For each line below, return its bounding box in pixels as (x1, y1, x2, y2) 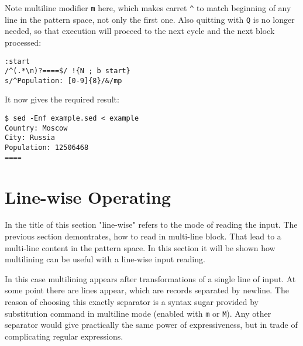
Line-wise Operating (5, 184, 171, 208)
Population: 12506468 (5, 143, 89, 152)
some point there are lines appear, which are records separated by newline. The (5, 284, 289, 296)
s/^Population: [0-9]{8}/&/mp (5, 76, 122, 85)
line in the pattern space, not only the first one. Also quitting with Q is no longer (5, 13, 295, 25)
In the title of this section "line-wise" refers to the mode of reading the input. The (5, 218, 298, 231)
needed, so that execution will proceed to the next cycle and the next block (5, 25, 275, 37)
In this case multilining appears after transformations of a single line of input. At (5, 272, 296, 285)
